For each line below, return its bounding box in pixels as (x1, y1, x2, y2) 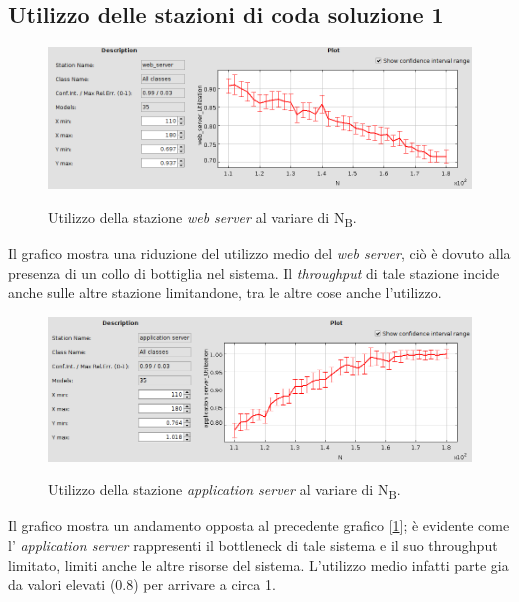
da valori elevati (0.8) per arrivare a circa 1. (8, 574, 276, 595)
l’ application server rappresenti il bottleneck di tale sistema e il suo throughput (8, 534, 498, 555)
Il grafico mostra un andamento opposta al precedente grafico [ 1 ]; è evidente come (8, 515, 510, 536)
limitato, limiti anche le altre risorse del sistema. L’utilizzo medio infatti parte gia (8, 554, 509, 575)
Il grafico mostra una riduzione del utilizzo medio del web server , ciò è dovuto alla (8, 243, 511, 264)
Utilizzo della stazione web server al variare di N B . (48, 207, 357, 230)
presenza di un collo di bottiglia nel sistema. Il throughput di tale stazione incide (8, 262, 500, 283)
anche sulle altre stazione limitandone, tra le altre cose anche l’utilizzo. (8, 282, 442, 303)
